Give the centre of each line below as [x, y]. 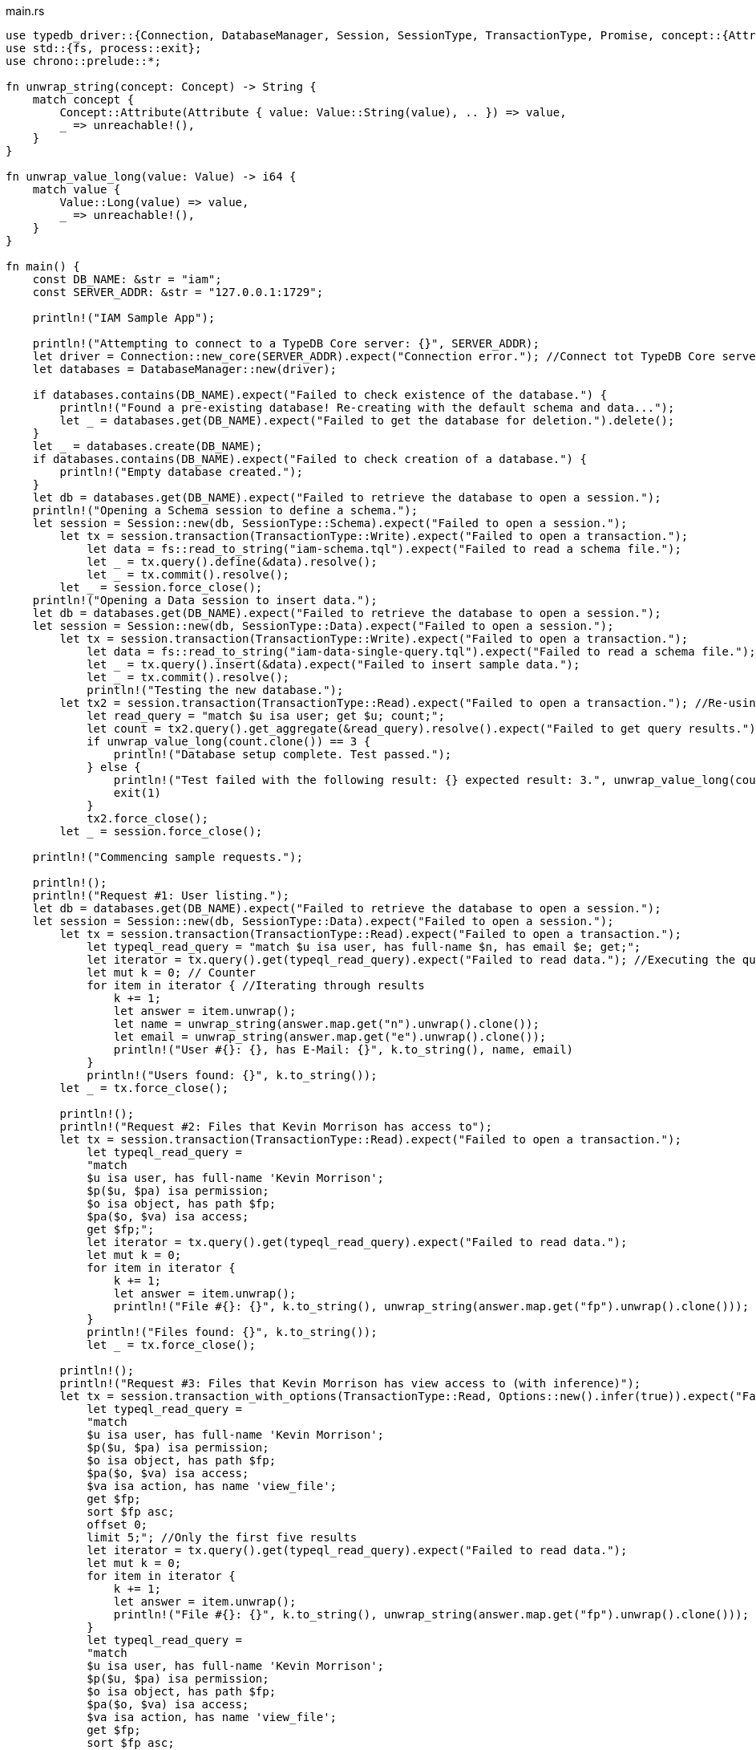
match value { [77, 189]
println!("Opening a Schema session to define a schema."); [225, 510]
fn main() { [43, 266]
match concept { [83, 99]
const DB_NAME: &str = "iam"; [127, 279]
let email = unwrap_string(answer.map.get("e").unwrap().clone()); [330, 1037]
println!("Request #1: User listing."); [161, 895]
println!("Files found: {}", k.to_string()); [232, 1332]
